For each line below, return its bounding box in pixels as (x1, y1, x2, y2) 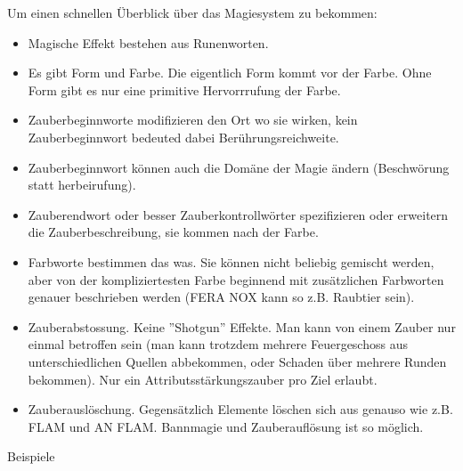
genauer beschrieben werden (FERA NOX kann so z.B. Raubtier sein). (28, 288, 415, 306)
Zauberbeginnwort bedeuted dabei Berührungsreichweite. (28, 127, 339, 146)
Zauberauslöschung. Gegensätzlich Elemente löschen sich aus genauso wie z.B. (28, 400, 453, 418)
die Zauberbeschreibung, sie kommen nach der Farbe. (28, 223, 319, 241)
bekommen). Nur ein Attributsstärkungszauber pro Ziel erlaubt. (28, 369, 378, 388)
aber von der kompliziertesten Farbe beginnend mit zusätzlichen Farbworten (28, 270, 444, 288)
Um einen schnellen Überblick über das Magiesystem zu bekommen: (7, 4, 378, 21)
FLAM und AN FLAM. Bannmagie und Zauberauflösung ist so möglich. (28, 417, 424, 435)
